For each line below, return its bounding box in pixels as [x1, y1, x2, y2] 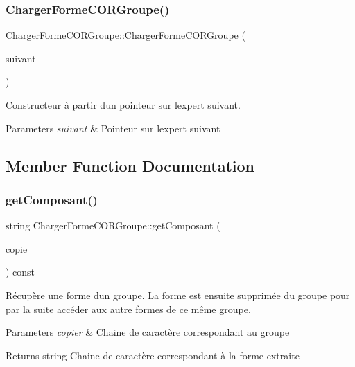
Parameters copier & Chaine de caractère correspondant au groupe [6, 325, 290, 339]
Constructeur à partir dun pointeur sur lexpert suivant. [6, 98, 241, 111]
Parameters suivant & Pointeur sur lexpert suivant [6, 120, 220, 135]
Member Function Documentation [6, 154, 255, 176]
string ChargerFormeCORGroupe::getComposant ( [6, 218, 220, 233]
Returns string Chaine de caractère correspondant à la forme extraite [6, 348, 300, 362]
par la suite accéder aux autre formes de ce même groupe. [6, 301, 251, 316]
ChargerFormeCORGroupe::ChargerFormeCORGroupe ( [6, 28, 245, 42]
